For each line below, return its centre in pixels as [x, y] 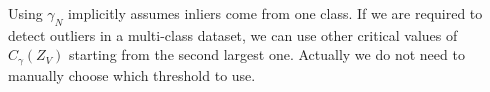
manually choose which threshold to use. [132, 74]
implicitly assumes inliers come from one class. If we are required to [275, 13]
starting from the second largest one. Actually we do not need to [267, 54]
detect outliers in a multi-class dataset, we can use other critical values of [233, 34]
